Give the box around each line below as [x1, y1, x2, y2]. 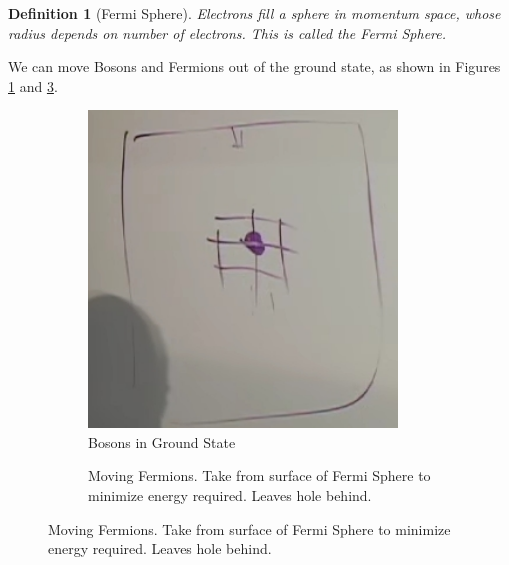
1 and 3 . [8, 75, 58, 96]
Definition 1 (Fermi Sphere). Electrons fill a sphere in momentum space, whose [8, 3, 501, 23]
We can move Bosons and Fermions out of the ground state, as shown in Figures [8, 56, 501, 77]
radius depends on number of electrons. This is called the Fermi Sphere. [8, 22, 447, 43]
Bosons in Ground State [88, 431, 236, 452]
